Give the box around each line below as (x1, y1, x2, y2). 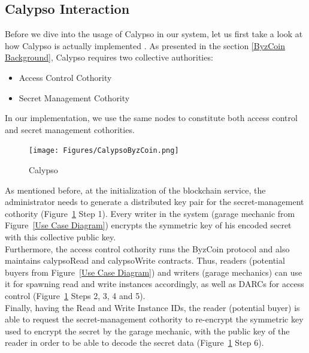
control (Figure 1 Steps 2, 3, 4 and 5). (5, 289, 146, 301)
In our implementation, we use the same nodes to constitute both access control (5, 111, 298, 124)
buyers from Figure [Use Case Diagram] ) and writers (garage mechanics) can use (5, 265, 302, 278)
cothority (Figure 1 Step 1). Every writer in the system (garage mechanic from (5, 207, 295, 219)
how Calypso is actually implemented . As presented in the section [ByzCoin (5, 39, 286, 52)
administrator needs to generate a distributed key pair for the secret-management (5, 195, 304, 208)
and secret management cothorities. (5, 123, 135, 135)
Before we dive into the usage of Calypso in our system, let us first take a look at (5, 28, 303, 40)
